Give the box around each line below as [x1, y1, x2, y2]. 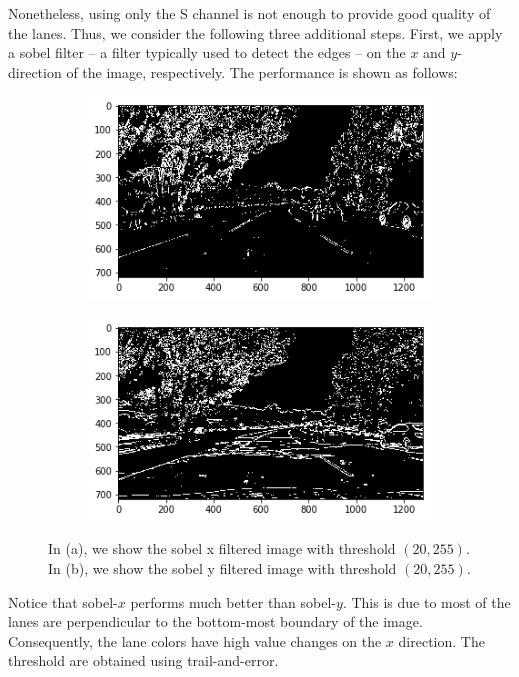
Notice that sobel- [8, 591, 118, 612]
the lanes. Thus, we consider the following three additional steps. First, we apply [8, 22, 503, 43]
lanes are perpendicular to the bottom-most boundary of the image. [8, 611, 423, 632]
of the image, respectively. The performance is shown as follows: [66, 61, 458, 82]
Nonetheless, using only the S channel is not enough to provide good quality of [8, 3, 491, 23]
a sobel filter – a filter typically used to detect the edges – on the [8, 42, 406, 63]
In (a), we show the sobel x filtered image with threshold [48, 538, 396, 559]
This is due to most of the [351, 591, 511, 612]
